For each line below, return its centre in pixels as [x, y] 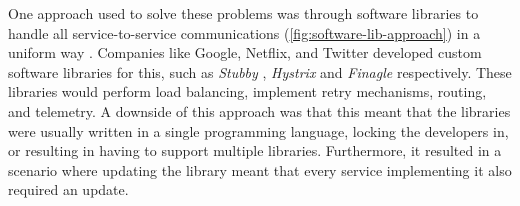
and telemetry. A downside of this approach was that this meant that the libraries [259, 110]
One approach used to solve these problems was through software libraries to [243, 13]
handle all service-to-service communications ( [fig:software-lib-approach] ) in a [244, 32]
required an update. [68, 189]
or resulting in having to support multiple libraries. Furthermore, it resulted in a [255, 150]
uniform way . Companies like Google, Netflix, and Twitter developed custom [245, 52]
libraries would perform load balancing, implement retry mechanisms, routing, [247, 91]
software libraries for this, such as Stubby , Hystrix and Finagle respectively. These [260, 71]
